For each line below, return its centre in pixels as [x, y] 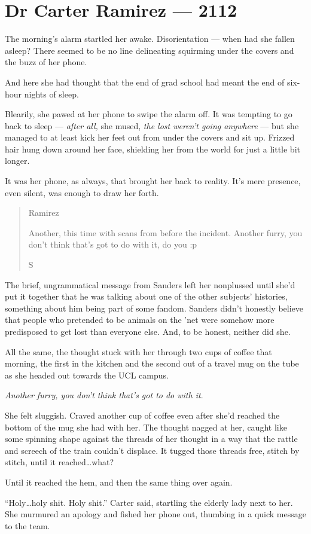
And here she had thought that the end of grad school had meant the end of [145, 82]
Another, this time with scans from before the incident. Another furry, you [165, 232]
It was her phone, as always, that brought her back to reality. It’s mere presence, [153, 181]
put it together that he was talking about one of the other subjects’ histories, [146, 296]
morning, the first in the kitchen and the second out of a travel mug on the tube [152, 363]
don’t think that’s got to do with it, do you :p [113, 244]
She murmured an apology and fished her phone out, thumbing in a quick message [155, 514]
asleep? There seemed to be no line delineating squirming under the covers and [150, 50]
